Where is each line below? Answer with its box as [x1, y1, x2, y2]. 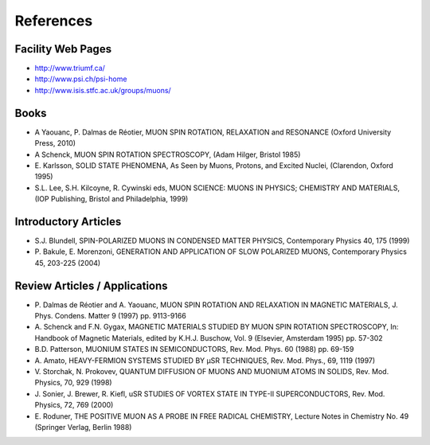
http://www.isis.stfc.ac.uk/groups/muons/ [34, 85, 171, 95]
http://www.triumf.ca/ [34, 64, 105, 73]
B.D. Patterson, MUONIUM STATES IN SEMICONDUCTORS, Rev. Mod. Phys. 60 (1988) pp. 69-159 [34, 345, 354, 354]
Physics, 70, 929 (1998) [34, 378, 112, 388]
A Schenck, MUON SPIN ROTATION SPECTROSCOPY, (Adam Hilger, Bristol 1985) [34, 150, 301, 159]
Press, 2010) [34, 139, 76, 148]
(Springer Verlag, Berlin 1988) [34, 422, 132, 431]
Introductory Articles [14, 215, 122, 228]
